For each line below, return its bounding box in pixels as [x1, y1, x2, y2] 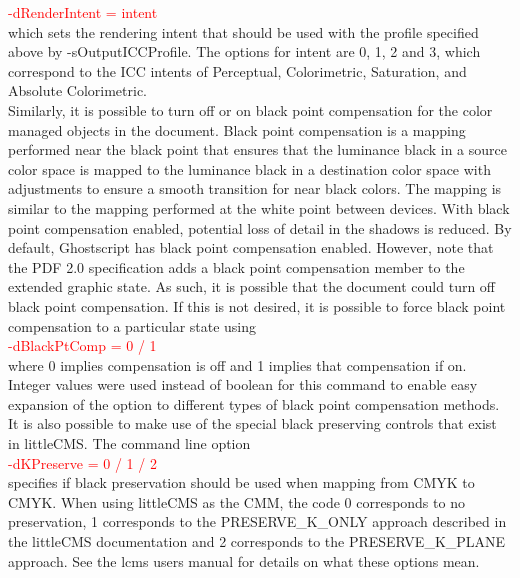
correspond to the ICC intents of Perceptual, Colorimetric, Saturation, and [8, 60, 467, 81]
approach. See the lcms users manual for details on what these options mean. [8, 550, 480, 571]
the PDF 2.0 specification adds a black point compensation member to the [8, 256, 465, 277]
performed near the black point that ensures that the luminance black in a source [8, 139, 507, 160]
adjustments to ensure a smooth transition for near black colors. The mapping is [8, 178, 502, 199]
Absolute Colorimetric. [8, 80, 147, 101]
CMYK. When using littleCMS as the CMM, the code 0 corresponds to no [8, 491, 465, 512]
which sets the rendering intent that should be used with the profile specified [8, 21, 479, 42]
